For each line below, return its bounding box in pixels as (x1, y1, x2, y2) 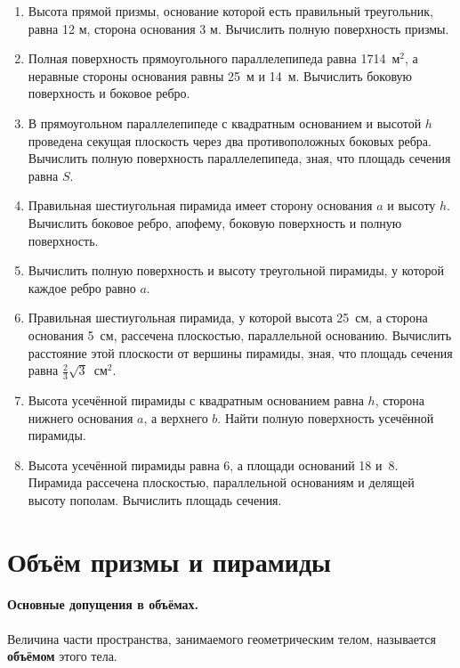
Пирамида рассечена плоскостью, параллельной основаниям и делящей (28, 473, 415, 492)
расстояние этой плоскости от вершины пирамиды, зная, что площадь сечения (28, 343, 453, 362)
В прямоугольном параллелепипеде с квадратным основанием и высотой (28, 113, 422, 132)
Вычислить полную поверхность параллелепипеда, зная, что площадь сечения (28, 149, 451, 167)
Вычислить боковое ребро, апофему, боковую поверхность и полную (28, 213, 402, 232)
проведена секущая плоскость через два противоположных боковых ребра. (28, 131, 432, 150)
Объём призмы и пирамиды (7, 542, 331, 579)
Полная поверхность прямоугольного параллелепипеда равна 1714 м (28, 49, 400, 68)
